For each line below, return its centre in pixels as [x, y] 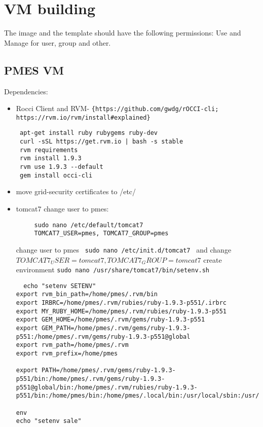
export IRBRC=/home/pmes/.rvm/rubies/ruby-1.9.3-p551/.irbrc [121, 303]
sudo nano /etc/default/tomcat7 [89, 225]
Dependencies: [26, 91]
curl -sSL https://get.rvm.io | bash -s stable [101, 142]
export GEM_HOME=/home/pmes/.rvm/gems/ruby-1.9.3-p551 [110, 320]
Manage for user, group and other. [58, 42]
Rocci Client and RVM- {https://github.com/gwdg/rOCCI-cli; [117, 108]
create [213, 259]
